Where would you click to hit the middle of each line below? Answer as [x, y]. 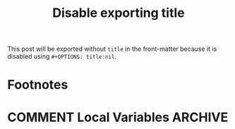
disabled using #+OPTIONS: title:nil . [62, 56]
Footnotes [38, 85]
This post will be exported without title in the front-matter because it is [112, 49]
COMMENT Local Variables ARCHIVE [118, 117]
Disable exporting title [119, 13]
